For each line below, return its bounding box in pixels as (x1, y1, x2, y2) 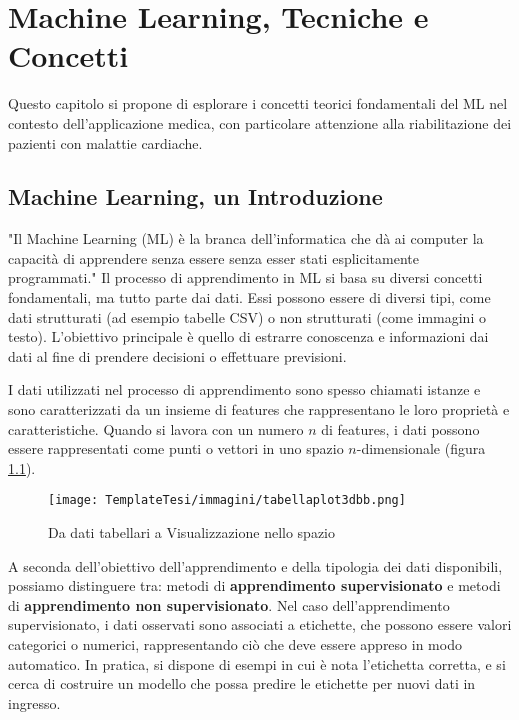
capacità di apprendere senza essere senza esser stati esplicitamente (8, 247, 419, 268)
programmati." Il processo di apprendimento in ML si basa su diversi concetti (8, 267, 483, 288)
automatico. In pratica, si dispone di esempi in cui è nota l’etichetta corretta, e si (8, 653, 506, 674)
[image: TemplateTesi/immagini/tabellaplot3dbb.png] (48, 493, 406, 508)
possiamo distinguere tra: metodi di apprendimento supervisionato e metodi (8, 575, 501, 596)
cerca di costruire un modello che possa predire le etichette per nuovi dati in (8, 673, 476, 694)
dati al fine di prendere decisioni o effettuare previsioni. (8, 345, 347, 366)
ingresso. (8, 692, 61, 713)
